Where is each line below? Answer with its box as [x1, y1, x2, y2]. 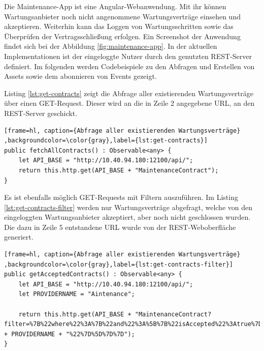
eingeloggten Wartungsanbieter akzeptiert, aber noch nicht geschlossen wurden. [4, 212, 251, 222]
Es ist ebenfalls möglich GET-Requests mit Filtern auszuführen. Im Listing [4, 192, 238, 202]
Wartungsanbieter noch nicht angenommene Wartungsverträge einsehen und [4, 11, 241, 21]
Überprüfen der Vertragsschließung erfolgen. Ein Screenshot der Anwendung [4, 31, 241, 41]
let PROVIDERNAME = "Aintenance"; [18, 290, 135, 298]
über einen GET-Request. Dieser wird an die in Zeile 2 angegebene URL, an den [4, 98, 255, 108]
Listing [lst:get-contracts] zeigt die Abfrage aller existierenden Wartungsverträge [4, 87, 253, 98]
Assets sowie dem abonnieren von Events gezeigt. [4, 71, 157, 81]
